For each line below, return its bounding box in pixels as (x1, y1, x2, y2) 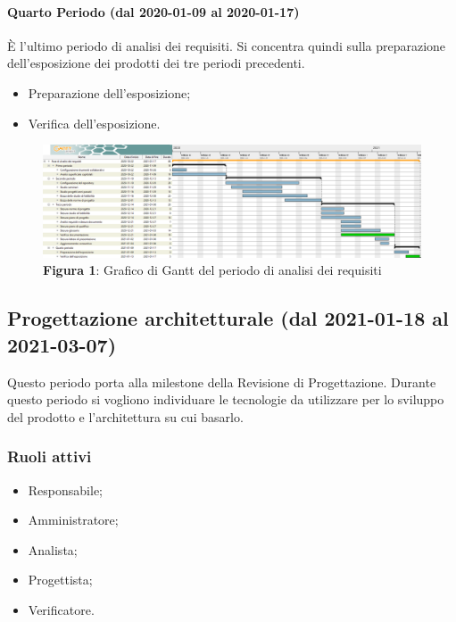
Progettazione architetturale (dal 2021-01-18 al (7, 304, 449, 332)
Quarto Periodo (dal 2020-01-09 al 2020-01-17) (7, 2, 300, 21)
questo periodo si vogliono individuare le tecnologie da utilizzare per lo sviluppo (7, 390, 444, 409)
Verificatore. (28, 601, 95, 619)
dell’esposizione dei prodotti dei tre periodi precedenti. (7, 54, 305, 72)
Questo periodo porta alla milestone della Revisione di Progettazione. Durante (7, 372, 436, 391)
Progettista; (28, 570, 93, 589)
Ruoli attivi (7, 445, 92, 468)
